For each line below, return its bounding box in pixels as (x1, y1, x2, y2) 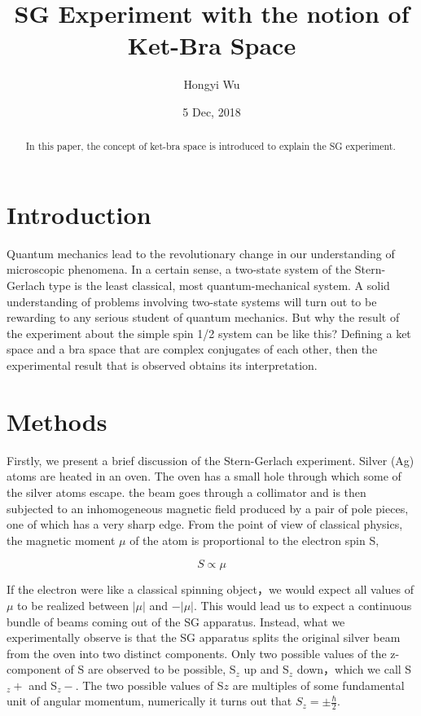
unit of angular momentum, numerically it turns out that (7, 692, 292, 709)
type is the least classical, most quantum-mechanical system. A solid (48, 277, 390, 294)
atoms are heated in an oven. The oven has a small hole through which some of (7, 468, 401, 485)
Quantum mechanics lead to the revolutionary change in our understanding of (7, 244, 395, 261)
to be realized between (17, 596, 129, 613)
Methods (7, 404, 107, 437)
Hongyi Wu (183, 76, 240, 93)
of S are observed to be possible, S (64, 661, 236, 678)
